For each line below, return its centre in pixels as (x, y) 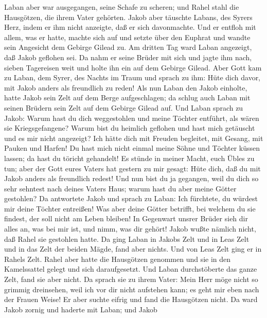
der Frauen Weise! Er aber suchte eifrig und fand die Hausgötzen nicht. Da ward (131, 299)
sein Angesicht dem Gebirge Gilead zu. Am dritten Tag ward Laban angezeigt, (128, 47)
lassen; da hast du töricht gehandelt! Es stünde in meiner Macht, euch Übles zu (129, 158)
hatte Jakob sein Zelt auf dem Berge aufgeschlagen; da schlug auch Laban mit (127, 98)
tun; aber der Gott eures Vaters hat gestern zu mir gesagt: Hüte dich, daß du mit (132, 168)
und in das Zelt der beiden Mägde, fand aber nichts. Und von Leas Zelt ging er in (133, 249)
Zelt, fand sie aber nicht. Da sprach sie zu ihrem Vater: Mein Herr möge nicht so (131, 279)
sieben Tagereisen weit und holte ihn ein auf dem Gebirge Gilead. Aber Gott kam (133, 67)
